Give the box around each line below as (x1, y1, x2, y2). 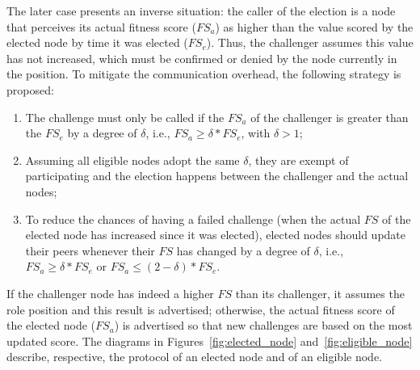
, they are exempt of (248, 151, 349, 168)
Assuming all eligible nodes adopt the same (25, 151, 240, 168)
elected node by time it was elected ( (6, 34, 188, 51)
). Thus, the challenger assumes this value (206, 34, 414, 51)
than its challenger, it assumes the (235, 284, 405, 301)
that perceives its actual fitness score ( (6, 18, 196, 35)
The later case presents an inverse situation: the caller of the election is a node (6, 2, 396, 19)
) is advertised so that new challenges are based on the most (114, 317, 413, 334)
